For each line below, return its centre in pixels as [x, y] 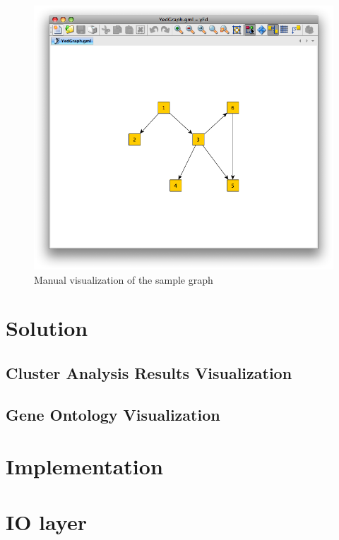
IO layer [46, 521]
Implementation [84, 466]
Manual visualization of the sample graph [124, 279]
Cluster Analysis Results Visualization [149, 372]
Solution [47, 328]
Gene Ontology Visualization [113, 414]
